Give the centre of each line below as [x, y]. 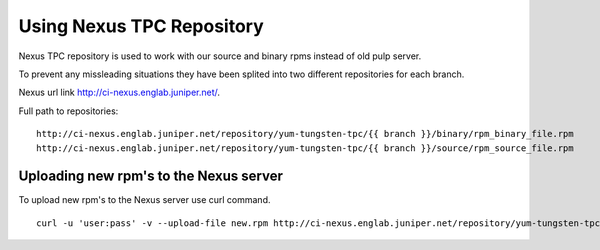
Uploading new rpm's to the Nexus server [151, 176]
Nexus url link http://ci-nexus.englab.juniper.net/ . [119, 92]
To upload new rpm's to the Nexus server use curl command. [144, 200]
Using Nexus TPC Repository [141, 26]
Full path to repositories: [68, 111]
